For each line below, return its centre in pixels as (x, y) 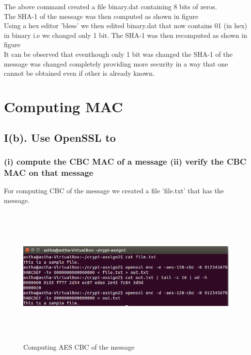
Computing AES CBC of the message (79, 347)
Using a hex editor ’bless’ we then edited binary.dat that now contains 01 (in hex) (126, 25)
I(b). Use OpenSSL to (60, 137)
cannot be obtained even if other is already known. (79, 73)
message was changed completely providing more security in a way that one (116, 63)
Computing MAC (63, 106)
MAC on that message (49, 172)
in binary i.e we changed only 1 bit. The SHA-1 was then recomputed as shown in (125, 35)
